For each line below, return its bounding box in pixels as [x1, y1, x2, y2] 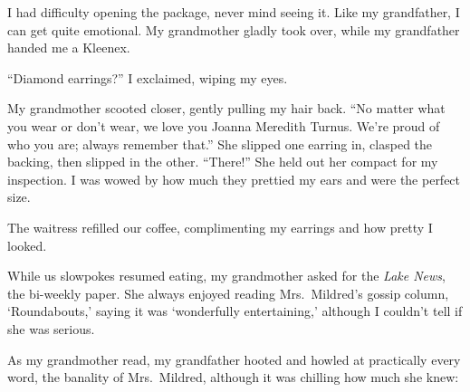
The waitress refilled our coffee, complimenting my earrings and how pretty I [7, 217, 433, 236]
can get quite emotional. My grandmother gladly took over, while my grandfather [7, 20, 460, 39]
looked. [7, 235, 47, 254]
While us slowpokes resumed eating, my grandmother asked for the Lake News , [7, 266, 446, 285]
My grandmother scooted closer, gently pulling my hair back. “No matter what [7, 99, 446, 118]
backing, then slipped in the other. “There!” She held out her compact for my [7, 152, 438, 171]
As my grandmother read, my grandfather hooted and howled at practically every [7, 349, 461, 368]
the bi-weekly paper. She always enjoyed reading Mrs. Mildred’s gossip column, [7, 283, 449, 302]
